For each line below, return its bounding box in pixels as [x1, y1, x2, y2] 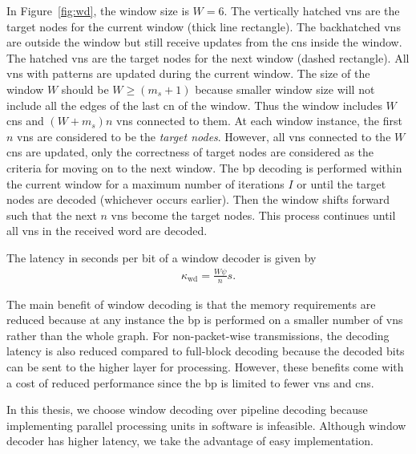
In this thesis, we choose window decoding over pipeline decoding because [6, 401, 368, 418]
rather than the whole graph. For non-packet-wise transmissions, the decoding [6, 326, 390, 343]
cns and [6, 112, 44, 129]
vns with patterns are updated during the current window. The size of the [6, 65, 370, 82]
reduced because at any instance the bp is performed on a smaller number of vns [6, 311, 403, 328]
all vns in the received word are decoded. [6, 222, 208, 239]
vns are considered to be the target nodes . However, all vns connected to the [17, 128, 391, 144]
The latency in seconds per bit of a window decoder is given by [6, 249, 317, 266]
